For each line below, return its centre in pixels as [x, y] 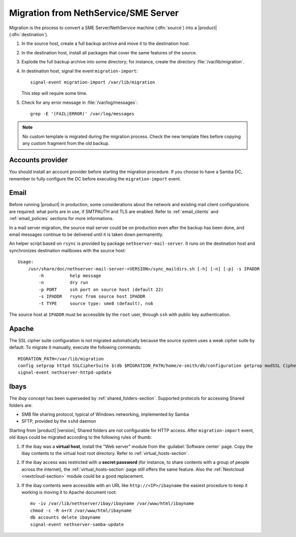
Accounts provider [38, 160]
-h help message [70, 275]
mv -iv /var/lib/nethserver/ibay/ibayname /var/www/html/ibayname [112, 504]
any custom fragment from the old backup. [66, 143]
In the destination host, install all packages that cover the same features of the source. [109, 52]
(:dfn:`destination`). [29, 34]
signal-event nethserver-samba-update [77, 524]
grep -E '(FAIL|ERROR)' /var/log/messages [82, 114]
